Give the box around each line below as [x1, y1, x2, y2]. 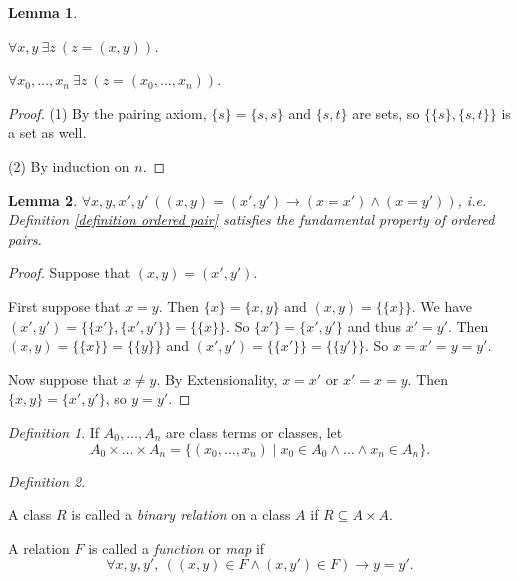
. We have [411, 295, 473, 316]
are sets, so [352, 102, 420, 123]
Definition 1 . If [8, 421, 100, 442]
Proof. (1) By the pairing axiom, [8, 102, 207, 123]
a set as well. [8, 122, 87, 143]
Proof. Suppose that [8, 262, 131, 283]
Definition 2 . [8, 470, 86, 491]
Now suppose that [8, 368, 119, 389]
